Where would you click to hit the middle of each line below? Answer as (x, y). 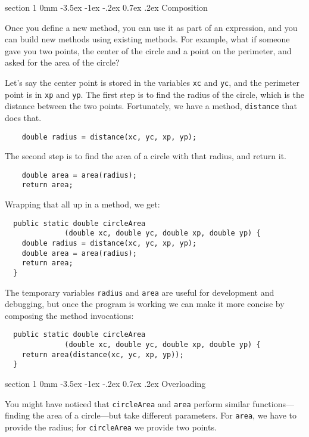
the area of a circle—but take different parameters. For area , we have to (164, 415)
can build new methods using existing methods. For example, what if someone (147, 39)
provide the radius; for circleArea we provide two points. (111, 427)
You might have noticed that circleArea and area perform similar (127, 403)
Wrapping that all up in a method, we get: (82, 204)
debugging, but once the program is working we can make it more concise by (145, 304)
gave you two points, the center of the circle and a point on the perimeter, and (148, 50)
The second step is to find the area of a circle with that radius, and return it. (146, 156)
